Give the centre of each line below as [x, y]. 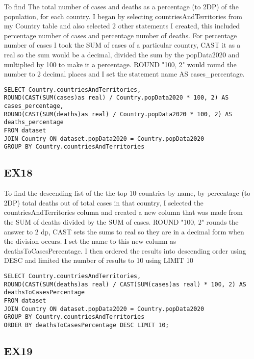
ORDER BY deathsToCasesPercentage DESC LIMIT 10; [87, 325]
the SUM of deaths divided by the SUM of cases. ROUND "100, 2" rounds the [121, 221]
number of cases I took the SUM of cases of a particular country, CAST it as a [122, 45]
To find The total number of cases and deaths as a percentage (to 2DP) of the [121, 6]
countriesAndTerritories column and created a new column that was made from [123, 212]
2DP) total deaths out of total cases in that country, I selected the [104, 202]
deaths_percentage [34, 122]
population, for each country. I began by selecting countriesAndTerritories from [123, 16]
